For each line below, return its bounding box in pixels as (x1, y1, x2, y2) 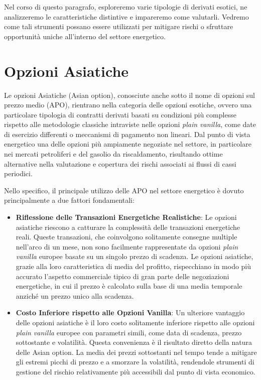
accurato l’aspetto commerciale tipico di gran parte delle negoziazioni (16, 271, 229, 281)
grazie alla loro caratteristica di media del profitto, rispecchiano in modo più (16, 261, 251, 271)
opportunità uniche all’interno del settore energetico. (4, 31, 166, 41)
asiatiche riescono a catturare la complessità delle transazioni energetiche (16, 221, 240, 232)
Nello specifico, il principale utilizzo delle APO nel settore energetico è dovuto (4, 185, 244, 195)
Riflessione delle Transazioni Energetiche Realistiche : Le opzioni (16, 212, 237, 222)
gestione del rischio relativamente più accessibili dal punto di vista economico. (16, 366, 255, 376)
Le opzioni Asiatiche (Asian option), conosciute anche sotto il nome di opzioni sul (4, 89, 255, 100)
